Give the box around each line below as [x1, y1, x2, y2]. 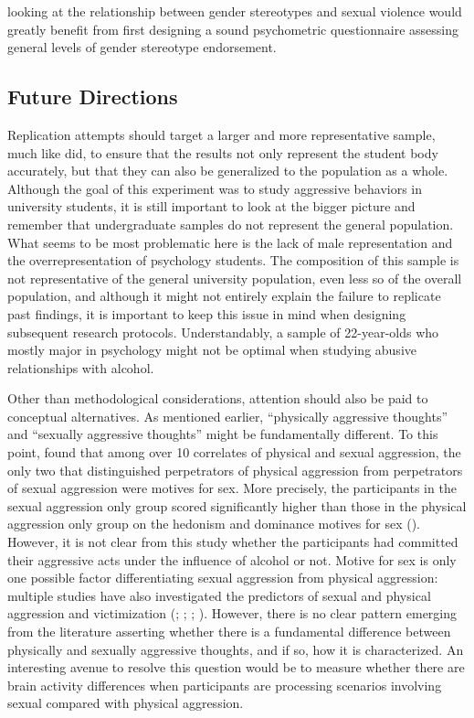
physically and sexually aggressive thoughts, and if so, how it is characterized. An [7, 639, 464, 659]
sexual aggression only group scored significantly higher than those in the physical [7, 496, 467, 515]
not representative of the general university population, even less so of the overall [7, 268, 462, 287]
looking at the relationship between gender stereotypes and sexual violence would [7, 2, 462, 20]
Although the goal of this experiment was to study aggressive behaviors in [7, 178, 423, 198]
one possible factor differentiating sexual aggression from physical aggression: [7, 568, 438, 587]
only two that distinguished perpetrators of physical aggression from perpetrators [7, 460, 463, 479]
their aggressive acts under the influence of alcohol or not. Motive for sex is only [7, 550, 457, 569]
